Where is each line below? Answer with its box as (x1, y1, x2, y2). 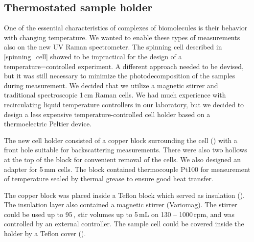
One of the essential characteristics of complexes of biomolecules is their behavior (4, 23, 248, 33)
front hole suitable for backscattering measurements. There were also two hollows (4, 145, 247, 155)
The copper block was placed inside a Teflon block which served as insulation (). (4, 190, 245, 200)
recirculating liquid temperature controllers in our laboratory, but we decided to (4, 99, 244, 109)
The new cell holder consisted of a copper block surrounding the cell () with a (4, 135, 237, 145)
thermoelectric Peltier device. (4, 119, 92, 129)
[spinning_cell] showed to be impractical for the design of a (4, 51, 182, 61)
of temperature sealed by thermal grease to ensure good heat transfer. (4, 173, 213, 184)
